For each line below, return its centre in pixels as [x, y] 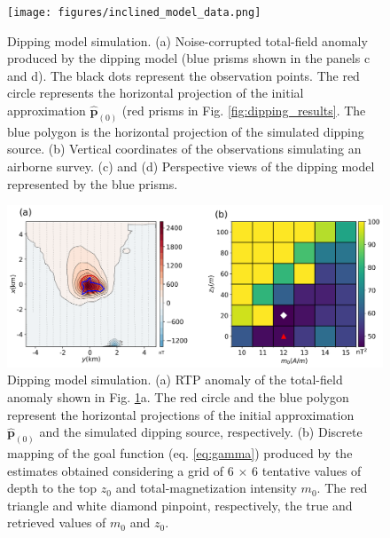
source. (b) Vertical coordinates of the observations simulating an [184, 149]
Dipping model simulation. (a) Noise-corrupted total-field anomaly [187, 40]
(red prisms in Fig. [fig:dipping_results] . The [244, 111]
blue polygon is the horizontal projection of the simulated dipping [186, 131]
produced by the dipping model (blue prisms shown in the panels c [189, 58]
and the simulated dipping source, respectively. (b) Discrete [201, 432]
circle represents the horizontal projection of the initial [156, 93]
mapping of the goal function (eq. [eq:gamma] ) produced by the [180, 453]
